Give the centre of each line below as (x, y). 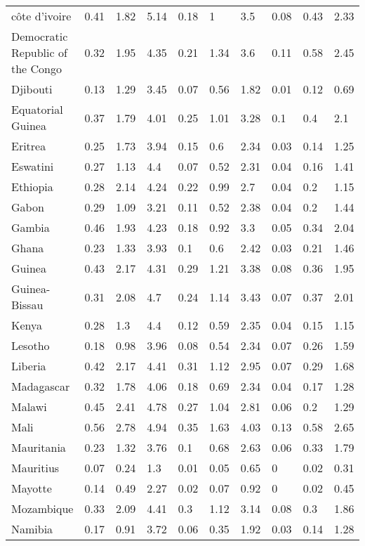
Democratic (40, 36)
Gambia (31, 227)
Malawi (29, 407)
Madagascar (41, 386)
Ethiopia (32, 187)
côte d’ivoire (41, 16)
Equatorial (37, 109)
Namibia (32, 529)
